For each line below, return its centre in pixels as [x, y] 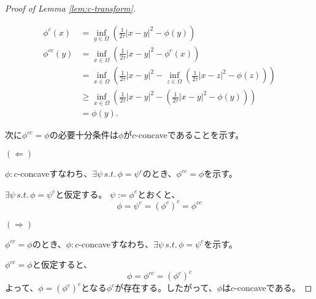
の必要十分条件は [84, 135]
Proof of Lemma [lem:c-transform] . [71, 8]
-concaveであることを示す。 [190, 135]
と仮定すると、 [62, 264]
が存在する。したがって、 [166, 288]
